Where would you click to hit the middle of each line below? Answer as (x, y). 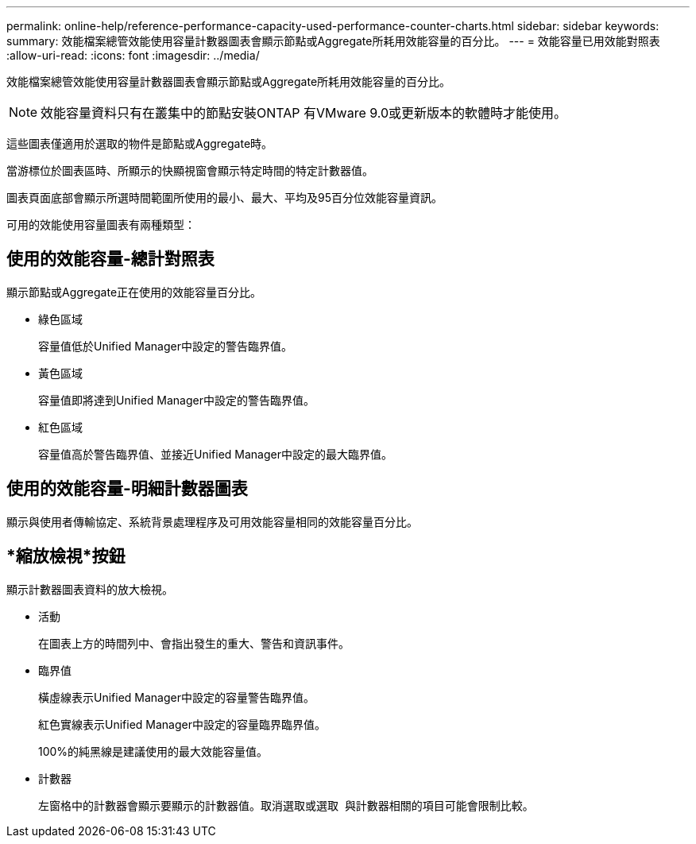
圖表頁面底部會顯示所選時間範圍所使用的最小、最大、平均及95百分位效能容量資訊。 (224, 197)
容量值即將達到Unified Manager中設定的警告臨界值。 (176, 400)
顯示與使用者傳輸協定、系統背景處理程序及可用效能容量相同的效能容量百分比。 (212, 521)
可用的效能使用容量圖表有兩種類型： (101, 225)
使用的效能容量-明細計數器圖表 (127, 489)
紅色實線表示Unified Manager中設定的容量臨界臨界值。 (182, 724)
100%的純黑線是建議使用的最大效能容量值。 (153, 751)
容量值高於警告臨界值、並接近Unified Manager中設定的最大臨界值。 (215, 454)
